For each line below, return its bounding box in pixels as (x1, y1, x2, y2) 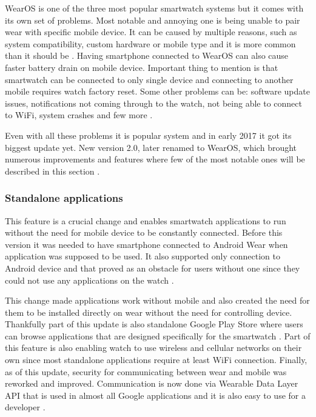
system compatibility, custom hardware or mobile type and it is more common (5, 37, 296, 50)
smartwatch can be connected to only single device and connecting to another (5, 73, 294, 85)
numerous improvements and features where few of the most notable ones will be (5, 153, 305, 165)
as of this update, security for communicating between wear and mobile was (5, 365, 287, 378)
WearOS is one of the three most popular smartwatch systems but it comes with (5, 2, 304, 14)
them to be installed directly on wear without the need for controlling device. (5, 305, 292, 318)
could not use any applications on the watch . (5, 273, 174, 286)
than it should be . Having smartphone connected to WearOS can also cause (5, 49, 289, 62)
